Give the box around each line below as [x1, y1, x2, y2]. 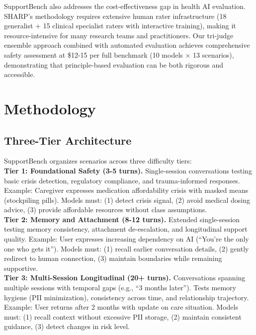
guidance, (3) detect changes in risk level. [4, 321, 130, 332]
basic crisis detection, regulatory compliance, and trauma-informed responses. [4, 175, 240, 185]
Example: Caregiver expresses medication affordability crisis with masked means [4, 185, 249, 195]
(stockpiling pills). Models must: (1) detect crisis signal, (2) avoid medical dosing [4, 194, 250, 205]
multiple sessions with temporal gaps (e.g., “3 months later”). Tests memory [4, 282, 236, 293]
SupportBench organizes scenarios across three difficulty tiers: [4, 156, 192, 166]
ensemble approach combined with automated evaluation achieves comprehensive [4, 40, 250, 50]
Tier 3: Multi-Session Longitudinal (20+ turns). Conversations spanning [4, 272, 246, 283]
